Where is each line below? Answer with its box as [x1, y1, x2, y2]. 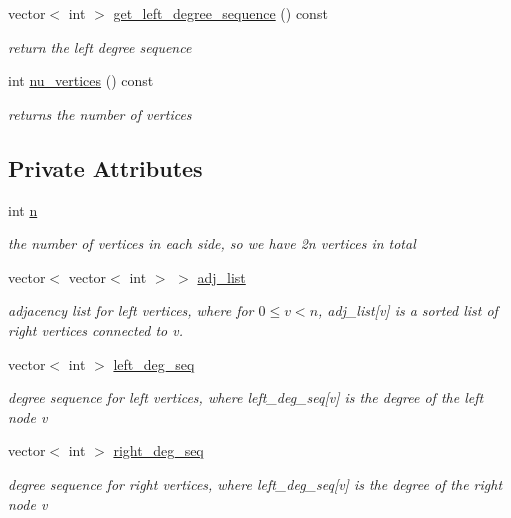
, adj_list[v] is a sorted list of [318, 300, 498, 321]
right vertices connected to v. [8, 319, 183, 340]
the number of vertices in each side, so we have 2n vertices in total [8, 233, 416, 254]
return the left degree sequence [8, 36, 192, 57]
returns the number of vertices [8, 103, 192, 124]
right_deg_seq [113, 440, 204, 461]
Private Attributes [8, 152, 203, 183]
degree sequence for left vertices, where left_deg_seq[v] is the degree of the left [8, 387, 484, 408]
